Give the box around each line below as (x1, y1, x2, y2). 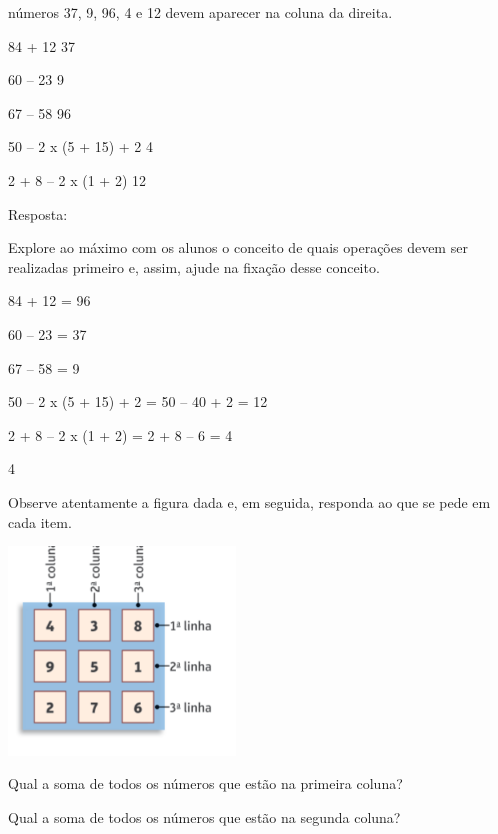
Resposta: (8, 203, 68, 224)
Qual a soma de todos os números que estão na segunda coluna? (8, 806, 401, 827)
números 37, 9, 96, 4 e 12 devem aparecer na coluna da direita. (8, 2, 393, 22)
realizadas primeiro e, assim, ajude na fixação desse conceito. (8, 256, 380, 277)
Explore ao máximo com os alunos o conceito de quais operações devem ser (8, 237, 468, 258)
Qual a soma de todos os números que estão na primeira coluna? (8, 773, 403, 794)
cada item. (8, 511, 72, 532)
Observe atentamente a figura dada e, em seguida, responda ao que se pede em (8, 491, 491, 512)
